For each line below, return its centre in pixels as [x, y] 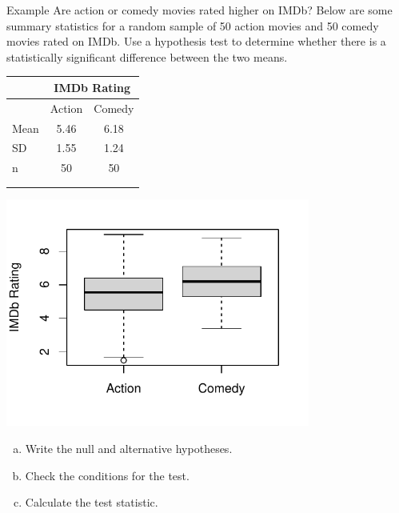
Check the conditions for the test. [107, 475]
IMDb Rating [92, 87]
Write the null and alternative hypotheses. [129, 448]
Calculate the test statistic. [92, 502]
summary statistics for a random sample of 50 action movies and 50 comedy [193, 25]
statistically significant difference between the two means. [147, 56]
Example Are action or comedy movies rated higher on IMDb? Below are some [199, 10]
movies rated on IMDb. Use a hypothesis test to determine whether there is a [196, 41]
